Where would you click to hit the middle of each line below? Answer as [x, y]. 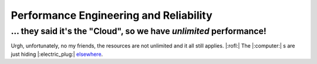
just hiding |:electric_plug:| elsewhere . [57, 54]
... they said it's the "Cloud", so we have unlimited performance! [139, 31]
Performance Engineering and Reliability [112, 15]
